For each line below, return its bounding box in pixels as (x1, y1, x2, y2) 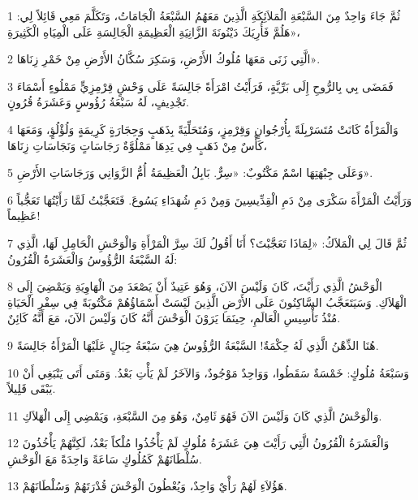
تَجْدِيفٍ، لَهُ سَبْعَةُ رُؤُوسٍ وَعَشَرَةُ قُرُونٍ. (7, 93, 189, 110)
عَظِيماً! (7, 207, 41, 224)
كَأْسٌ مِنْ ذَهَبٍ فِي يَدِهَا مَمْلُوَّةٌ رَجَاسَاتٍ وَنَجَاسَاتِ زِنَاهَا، (7, 136, 267, 153)
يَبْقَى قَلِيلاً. (7, 380, 56, 397)
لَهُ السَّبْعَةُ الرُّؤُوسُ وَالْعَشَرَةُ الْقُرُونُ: (7, 250, 178, 267)
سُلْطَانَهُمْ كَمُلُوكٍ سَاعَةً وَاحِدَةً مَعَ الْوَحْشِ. (7, 450, 202, 467)
